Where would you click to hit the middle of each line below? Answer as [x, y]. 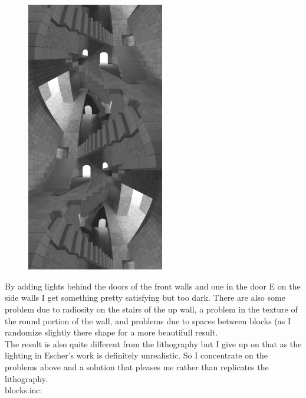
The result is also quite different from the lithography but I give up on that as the [153, 343]
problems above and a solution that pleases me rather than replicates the [137, 367]
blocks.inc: [24, 390]
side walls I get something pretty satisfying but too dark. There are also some [145, 297]
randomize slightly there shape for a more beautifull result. [111, 332]
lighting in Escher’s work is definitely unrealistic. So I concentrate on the [136, 355]
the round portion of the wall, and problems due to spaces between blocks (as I [148, 320]
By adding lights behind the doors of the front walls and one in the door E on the [153, 286]
